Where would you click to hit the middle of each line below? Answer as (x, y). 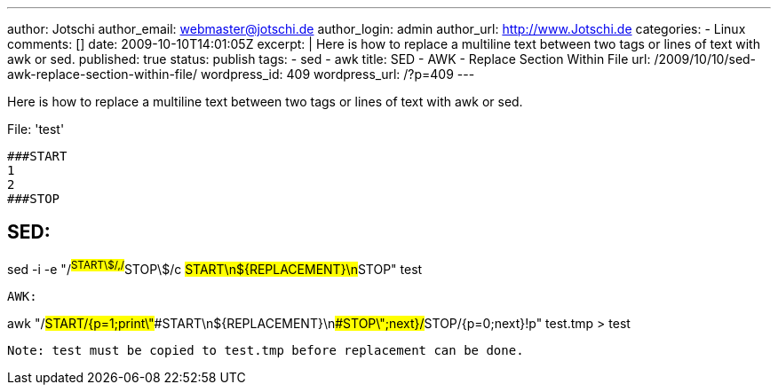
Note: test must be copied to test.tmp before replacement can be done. (266, 350)
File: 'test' (36, 129)
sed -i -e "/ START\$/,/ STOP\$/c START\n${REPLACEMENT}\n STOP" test (215, 267)
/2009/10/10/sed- (705, 59)
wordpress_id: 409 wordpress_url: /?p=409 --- (337, 74)
